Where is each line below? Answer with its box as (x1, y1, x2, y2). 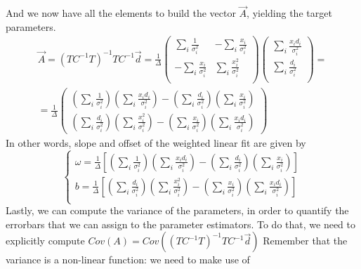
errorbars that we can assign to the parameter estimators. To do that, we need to (6, 216, 355, 231)
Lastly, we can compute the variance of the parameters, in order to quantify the (6, 203, 349, 218)
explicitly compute (6, 233, 85, 248)
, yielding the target (247, 6, 332, 20)
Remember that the (263, 233, 348, 248)
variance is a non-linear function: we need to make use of (6, 252, 250, 267)
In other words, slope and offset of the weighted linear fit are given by (6, 135, 306, 150)
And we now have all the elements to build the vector (6, 6, 236, 20)
